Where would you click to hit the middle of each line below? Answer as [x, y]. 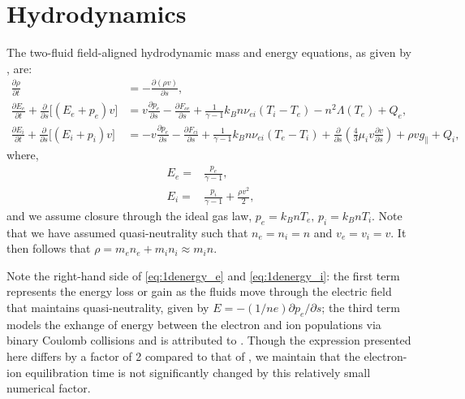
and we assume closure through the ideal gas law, [129, 215]
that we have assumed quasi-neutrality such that [127, 232]
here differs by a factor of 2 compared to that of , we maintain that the [183, 356]
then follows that [49, 248]
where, [23, 155]
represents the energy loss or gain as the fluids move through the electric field [199, 291]
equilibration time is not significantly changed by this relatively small [198, 372]
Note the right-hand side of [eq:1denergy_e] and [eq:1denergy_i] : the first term [203, 275]
